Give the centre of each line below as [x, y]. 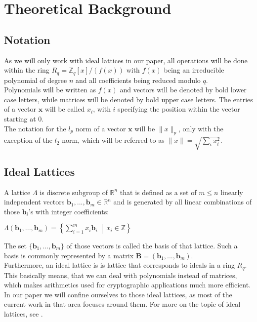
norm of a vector [101, 128]
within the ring [27, 70]
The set [15, 245]
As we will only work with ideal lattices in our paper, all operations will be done [126, 60]
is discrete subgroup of [74, 192]
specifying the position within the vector [179, 109]
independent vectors [34, 202]
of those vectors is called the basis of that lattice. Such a [152, 245]
